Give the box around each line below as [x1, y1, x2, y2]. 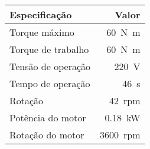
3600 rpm [100, 128, 141, 141]
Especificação [9, 8, 72, 21]
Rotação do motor [9, 128, 84, 141]
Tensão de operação [9, 59, 91, 73]
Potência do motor [9, 111, 86, 124]
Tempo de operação [9, 77, 90, 90]
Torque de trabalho [9, 42, 89, 56]
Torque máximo [9, 25, 74, 39]
